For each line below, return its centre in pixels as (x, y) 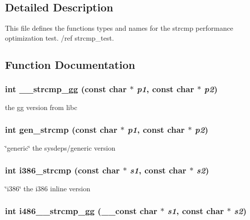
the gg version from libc (41, 107)
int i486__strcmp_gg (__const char (81, 210)
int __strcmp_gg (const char (66, 89)
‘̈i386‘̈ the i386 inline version (48, 189)
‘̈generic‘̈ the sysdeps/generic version (60, 148)
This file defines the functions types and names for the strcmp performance (119, 28)
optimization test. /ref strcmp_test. (60, 37)
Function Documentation (70, 64)
